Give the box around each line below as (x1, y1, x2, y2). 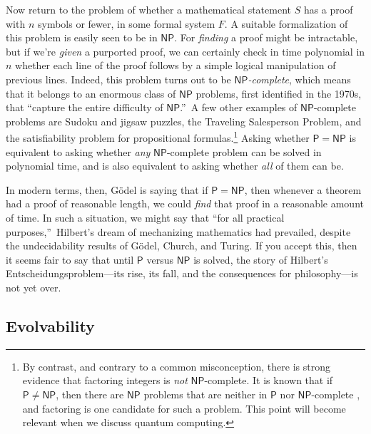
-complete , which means (248, 71, 351, 86)
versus (146, 252, 173, 267)
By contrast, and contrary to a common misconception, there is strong (22, 358, 330, 373)
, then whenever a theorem (244, 182, 362, 197)
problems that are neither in (143, 386, 268, 401)
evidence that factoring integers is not (22, 373, 188, 388)
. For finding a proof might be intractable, (174, 30, 358, 45)
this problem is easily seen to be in (6, 30, 158, 45)
